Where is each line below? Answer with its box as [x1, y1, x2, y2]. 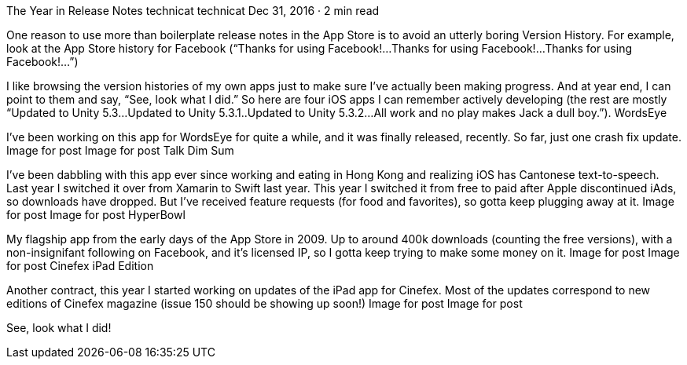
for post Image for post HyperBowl [6, 208, 186, 221]
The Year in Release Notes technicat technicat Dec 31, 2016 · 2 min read [6, 4, 380, 17]
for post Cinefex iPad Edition [6, 259, 154, 272]
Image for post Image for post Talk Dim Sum [6, 144, 234, 157]
